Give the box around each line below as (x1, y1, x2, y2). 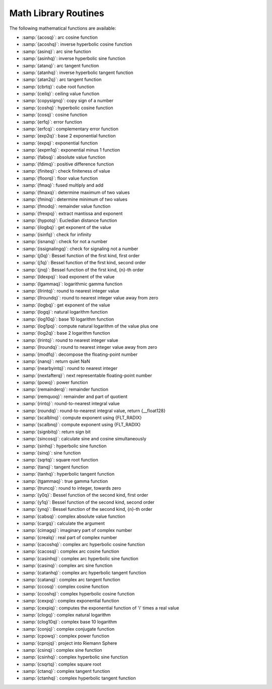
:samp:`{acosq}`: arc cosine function (22, 34, 98, 40)
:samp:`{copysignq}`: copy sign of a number (22, 98, 113, 104)
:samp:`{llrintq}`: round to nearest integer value (22, 288, 119, 294)
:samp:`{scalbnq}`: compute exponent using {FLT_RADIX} (22, 422, 141, 428)
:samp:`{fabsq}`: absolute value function (22, 154, 106, 160)
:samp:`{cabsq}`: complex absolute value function (22, 513, 125, 519)
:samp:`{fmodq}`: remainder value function (22, 203, 111, 209)
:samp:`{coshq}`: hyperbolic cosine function (22, 105, 113, 111)
